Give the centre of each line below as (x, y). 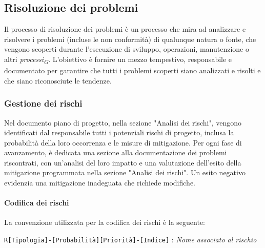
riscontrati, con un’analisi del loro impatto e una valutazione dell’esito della (123, 162)
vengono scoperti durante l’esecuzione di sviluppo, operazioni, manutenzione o (127, 49)
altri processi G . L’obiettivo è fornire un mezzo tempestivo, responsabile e (118, 59)
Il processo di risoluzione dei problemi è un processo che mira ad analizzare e (125, 29)
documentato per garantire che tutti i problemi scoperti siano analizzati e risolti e (132, 70)
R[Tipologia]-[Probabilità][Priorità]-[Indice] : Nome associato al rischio (130, 240)
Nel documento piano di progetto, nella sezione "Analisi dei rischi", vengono (123, 122)
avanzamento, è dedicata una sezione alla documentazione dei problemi (116, 152)
